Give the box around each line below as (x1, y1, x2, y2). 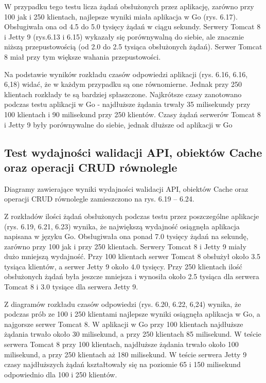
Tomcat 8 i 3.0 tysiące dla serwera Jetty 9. (4, 281, 138, 292)
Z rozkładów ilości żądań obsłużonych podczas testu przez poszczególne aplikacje (4, 210, 259, 221)
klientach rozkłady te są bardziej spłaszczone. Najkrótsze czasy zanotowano (4, 88, 242, 99)
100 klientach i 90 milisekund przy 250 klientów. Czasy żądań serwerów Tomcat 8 (4, 108, 261, 119)
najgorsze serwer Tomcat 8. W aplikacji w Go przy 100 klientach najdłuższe (4, 318, 243, 329)
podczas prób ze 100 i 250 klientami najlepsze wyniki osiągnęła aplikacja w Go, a (4, 308, 260, 319)
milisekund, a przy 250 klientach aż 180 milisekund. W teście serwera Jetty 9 (4, 349, 247, 359)
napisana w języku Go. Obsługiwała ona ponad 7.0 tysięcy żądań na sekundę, (4, 231, 249, 242)
